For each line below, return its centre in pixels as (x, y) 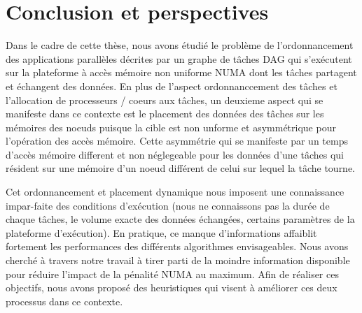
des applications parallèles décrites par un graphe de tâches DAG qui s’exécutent (179, 58)
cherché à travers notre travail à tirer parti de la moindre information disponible (178, 260)
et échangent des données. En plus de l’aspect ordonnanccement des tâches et (172, 86)
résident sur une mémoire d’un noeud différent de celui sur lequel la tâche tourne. (181, 168)
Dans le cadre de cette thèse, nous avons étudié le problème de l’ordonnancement (180, 45)
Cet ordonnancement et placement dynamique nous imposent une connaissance (175, 192)
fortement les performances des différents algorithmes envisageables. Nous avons (177, 246)
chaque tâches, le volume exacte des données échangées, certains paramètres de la (180, 219)
